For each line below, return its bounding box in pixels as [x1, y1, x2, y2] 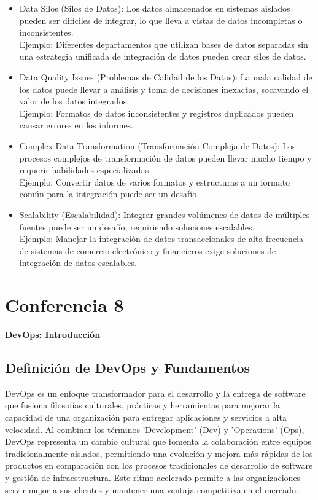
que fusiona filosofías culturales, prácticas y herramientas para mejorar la [5, 399, 280, 412]
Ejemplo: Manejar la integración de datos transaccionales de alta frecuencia [19, 232, 303, 245]
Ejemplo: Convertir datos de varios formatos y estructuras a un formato [19, 175, 290, 188]
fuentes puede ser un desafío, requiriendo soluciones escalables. [19, 220, 255, 233]
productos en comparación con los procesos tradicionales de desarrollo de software [5, 459, 313, 472]
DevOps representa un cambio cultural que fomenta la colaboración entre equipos [5, 435, 311, 448]
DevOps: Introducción [5, 328, 101, 340]
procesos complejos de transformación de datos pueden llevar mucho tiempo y [19, 151, 312, 164]
